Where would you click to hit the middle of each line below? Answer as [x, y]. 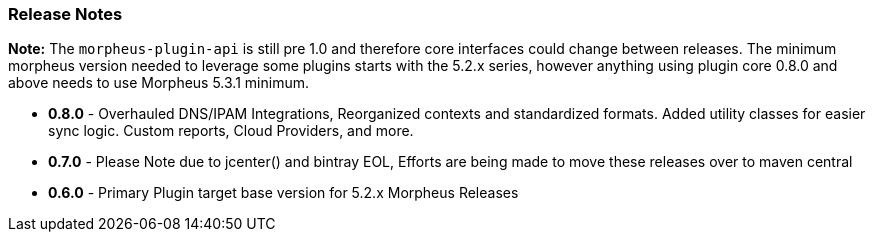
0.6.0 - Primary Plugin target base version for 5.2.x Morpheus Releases [283, 193]
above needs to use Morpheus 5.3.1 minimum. [158, 83]
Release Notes [65, 14]
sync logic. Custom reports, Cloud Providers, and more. [231, 131]
